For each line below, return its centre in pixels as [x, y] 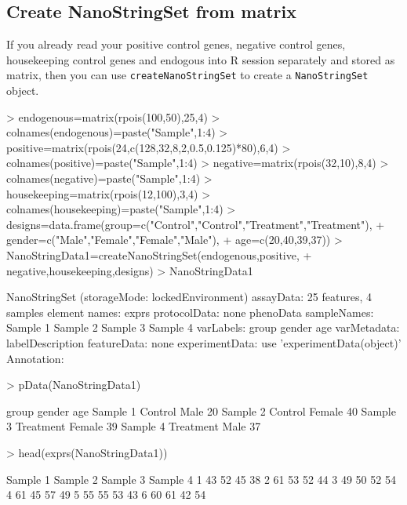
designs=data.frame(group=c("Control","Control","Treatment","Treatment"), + [196, 224]
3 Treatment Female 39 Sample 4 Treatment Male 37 [134, 426]
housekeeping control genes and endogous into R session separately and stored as [201, 59]
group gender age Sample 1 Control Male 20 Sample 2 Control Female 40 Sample [201, 411]
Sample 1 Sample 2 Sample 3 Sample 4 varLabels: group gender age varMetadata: [203, 327]
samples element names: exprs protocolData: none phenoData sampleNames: [190, 312]
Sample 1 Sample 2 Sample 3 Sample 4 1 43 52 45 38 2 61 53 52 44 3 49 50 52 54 [201, 479]
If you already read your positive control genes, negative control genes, [176, 44]
